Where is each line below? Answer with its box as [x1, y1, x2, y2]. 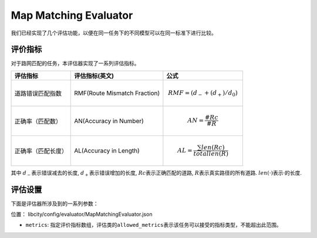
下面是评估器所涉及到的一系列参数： [11, 200, 99, 207]
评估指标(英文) [74, 72, 114, 80]
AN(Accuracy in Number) [74, 117, 144, 125]
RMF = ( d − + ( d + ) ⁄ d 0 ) [168, 89, 238, 98]
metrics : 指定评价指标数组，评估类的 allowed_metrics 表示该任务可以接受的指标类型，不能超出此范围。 [25, 222, 282, 229]
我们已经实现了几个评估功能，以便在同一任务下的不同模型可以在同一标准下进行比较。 [11, 29, 217, 36]
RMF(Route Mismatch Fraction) [74, 89, 160, 97]
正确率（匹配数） [14, 117, 62, 125]
